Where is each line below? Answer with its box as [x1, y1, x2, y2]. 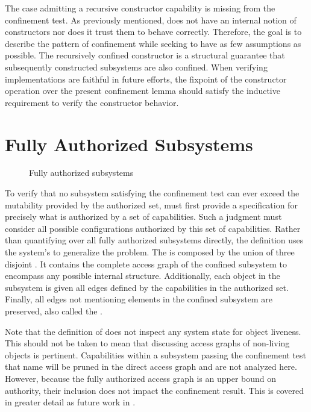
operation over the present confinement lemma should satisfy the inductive [5, 84, 280, 97]
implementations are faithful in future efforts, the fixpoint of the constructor [5, 72, 287, 85]
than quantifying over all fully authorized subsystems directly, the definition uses [5, 234, 304, 246]
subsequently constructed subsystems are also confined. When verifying [5, 60, 268, 73]
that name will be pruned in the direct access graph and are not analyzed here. [5, 360, 297, 373]
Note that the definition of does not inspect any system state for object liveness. [5, 325, 301, 337]
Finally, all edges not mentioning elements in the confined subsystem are [5, 293, 272, 305]
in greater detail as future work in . [5, 396, 136, 408]
